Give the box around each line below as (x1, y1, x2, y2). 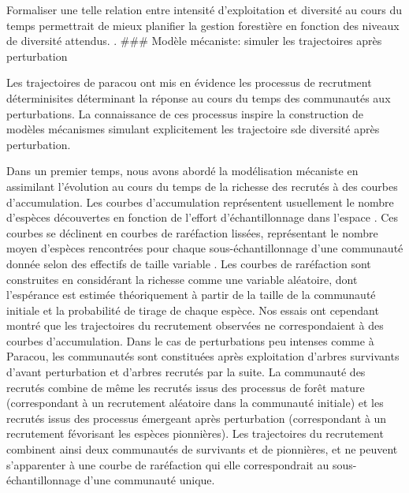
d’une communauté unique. (84, 472, 215, 488)
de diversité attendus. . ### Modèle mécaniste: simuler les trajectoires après (6, 32, 382, 49)
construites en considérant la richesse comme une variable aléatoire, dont (6, 271, 358, 287)
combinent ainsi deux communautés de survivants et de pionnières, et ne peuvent (6, 441, 398, 458)
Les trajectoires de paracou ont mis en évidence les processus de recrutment (6, 74, 372, 91)
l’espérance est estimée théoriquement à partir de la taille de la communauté (6, 286, 376, 303)
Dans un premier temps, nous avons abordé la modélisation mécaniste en (6, 162, 359, 179)
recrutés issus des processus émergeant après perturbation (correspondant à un (6, 409, 387, 426)
